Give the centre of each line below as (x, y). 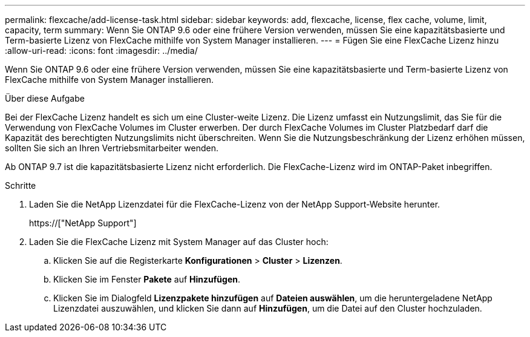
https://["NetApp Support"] (83, 223)
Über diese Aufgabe (45, 98)
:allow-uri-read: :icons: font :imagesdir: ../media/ (101, 51)
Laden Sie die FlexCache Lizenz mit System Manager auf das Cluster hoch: (179, 242)
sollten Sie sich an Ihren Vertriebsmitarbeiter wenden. (112, 148)
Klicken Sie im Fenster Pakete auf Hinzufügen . (147, 279)
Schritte (21, 185)
